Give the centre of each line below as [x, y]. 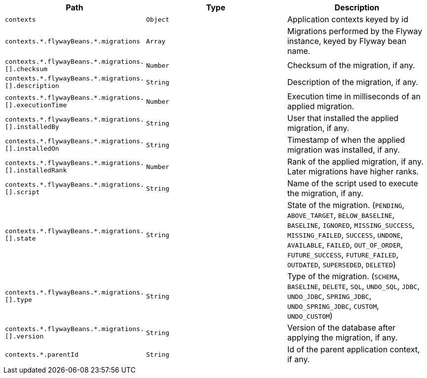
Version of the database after [341, 328]
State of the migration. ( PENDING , [346, 205]
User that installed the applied [343, 118]
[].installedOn [32, 148]
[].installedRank [36, 170]
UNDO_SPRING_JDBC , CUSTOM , [333, 306]
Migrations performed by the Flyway [355, 31]
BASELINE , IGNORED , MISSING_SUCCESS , [351, 225]
